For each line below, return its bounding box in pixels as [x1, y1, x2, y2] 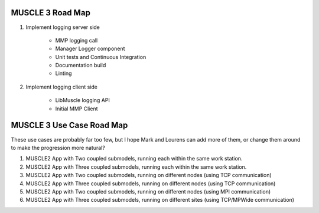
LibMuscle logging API [55, 97, 110, 104]
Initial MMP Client [55, 105, 98, 112]
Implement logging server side [25, 24, 100, 31]
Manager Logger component [55, 45, 125, 53]
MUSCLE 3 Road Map [11, 8, 91, 18]
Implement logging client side [25, 83, 97, 90]
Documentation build [55, 62, 106, 69]
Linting [55, 70, 72, 77]
